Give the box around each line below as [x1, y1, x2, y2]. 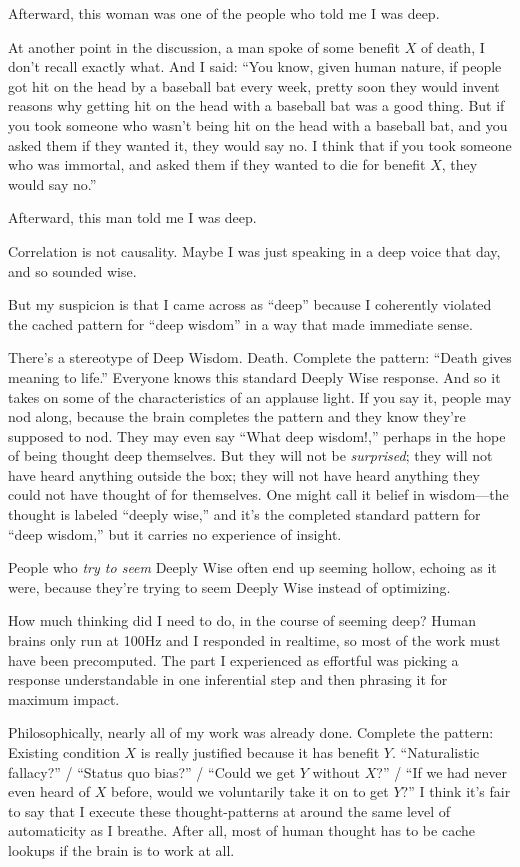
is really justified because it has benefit [140, 742, 380, 762]
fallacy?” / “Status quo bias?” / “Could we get [8, 761, 296, 782]
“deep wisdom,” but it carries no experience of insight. [8, 523, 342, 544]
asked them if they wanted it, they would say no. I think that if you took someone [8, 134, 512, 155]
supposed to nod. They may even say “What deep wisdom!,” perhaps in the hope [8, 425, 506, 446]
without [312, 761, 361, 782]
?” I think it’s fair [401, 781, 511, 802]
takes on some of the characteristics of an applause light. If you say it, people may [8, 386, 512, 407]
